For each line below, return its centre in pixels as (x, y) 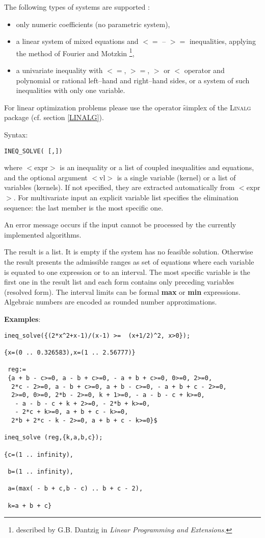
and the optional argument (46, 177)
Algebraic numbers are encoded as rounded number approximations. (111, 302)
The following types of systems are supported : (77, 7)
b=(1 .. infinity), (41, 472)
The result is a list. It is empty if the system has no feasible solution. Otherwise (129, 252)
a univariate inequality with (59, 70)
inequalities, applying (222, 41)
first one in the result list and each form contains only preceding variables (119, 282)
